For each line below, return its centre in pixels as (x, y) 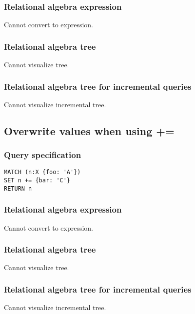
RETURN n (18, 188)
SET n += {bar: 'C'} (37, 181)
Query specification (43, 155)
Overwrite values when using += (89, 130)
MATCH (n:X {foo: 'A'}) (42, 172)
